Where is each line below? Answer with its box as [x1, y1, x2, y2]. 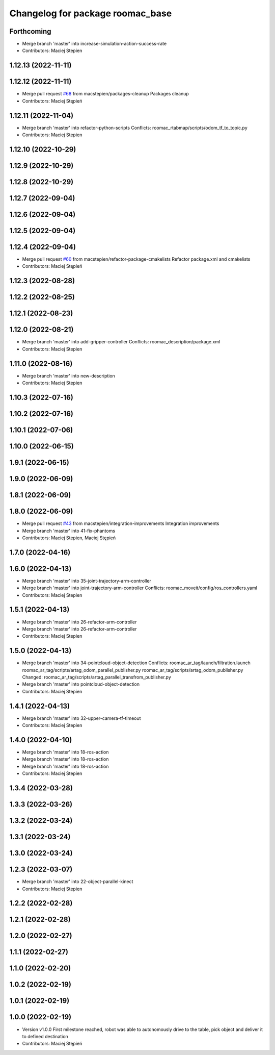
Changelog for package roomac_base [9, 8, 172, 19]
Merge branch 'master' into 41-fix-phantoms [22, 527, 116, 534]
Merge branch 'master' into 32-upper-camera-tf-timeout [22, 715, 141, 721]
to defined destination [22, 1033, 68, 1039]
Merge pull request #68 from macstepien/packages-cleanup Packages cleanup [22, 91, 189, 97]
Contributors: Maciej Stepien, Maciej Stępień [22, 535, 116, 541]
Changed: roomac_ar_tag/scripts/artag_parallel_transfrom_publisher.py [22, 674, 172, 680]
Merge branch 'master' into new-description [22, 372, 116, 379]
